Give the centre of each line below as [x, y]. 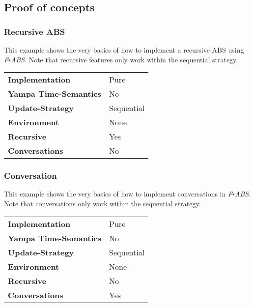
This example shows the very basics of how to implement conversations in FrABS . [127, 194]
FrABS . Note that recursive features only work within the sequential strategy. [121, 59]
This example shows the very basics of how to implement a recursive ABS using [124, 50]
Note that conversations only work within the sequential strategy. [102, 203]
